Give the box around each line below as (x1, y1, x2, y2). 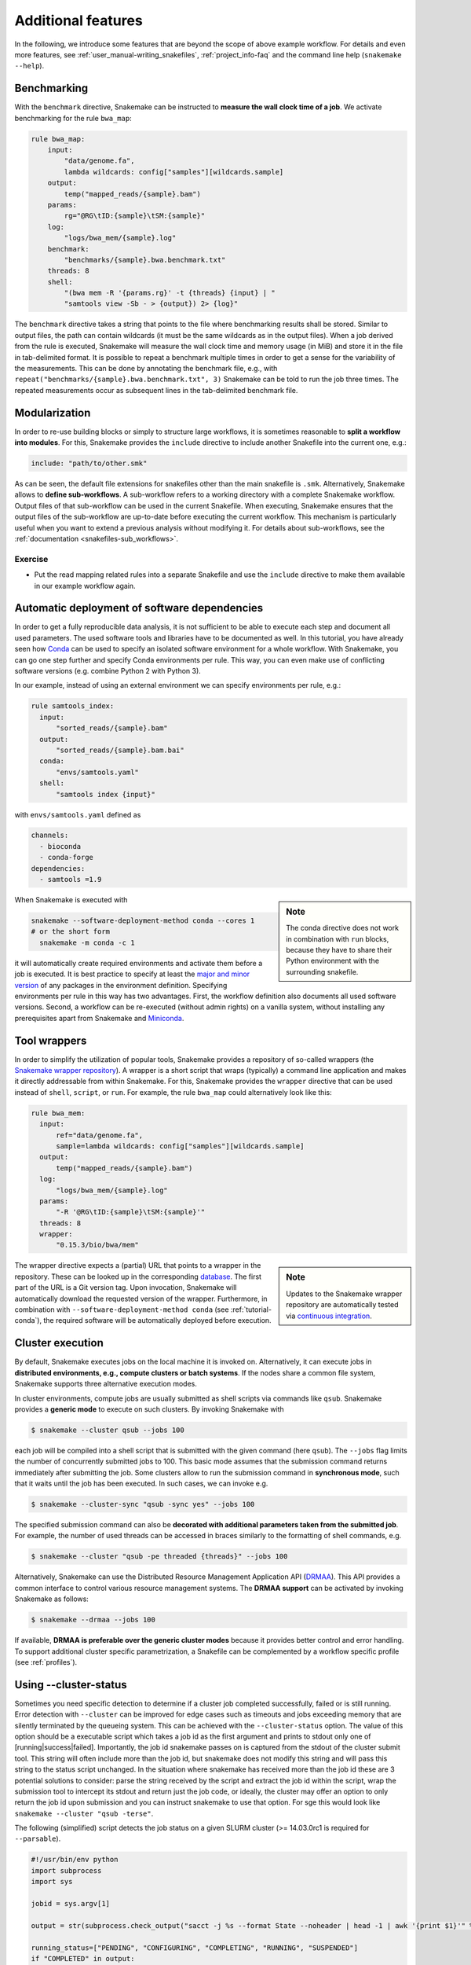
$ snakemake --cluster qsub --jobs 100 (31, 1425, 184, 1434)
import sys (31, 1877, 73, 1886)
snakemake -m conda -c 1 (39, 938, 135, 947)
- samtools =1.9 (39, 875, 102, 884)
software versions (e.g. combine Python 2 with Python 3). (14, 667, 202, 676)
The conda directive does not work (286, 924, 400, 933)
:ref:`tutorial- (230, 1305, 272, 1314)
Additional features (14, 12, 143, 29)
